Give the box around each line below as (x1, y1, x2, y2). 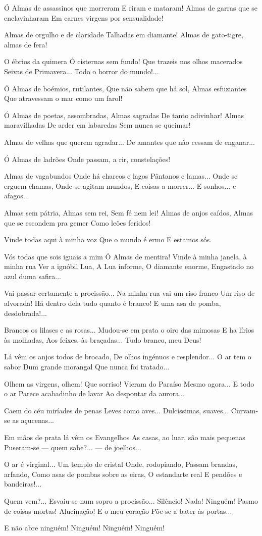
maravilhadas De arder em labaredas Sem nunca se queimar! (4, 120, 191, 130)
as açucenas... (12, 415, 54, 425)
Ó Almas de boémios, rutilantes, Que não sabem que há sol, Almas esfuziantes (4, 83, 247, 93)
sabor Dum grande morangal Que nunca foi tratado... (4, 361, 170, 372)
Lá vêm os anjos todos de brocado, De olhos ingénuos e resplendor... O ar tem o (4, 351, 251, 362)
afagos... (4, 190, 29, 201)
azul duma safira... (4, 271, 61, 281)
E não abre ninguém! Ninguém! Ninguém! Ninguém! (4, 522, 165, 533)
